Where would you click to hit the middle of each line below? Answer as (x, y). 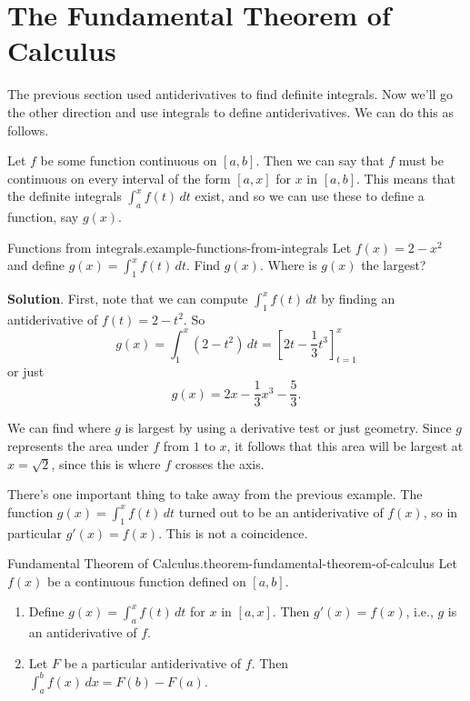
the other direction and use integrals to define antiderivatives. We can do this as (230, 111)
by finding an (358, 299)
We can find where (59, 428)
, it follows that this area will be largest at (345, 446)
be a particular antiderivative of (153, 662)
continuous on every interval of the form (119, 178)
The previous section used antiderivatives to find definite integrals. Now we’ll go (230, 94)
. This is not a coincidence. (233, 532)
